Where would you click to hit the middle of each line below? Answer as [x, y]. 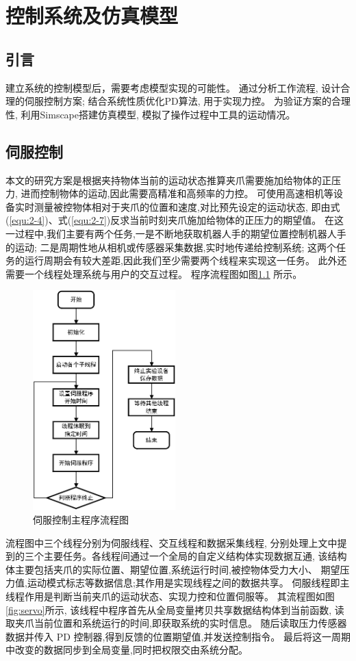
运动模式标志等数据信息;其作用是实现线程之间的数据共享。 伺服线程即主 [188, 583]
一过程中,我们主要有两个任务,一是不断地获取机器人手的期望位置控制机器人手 [176, 233]
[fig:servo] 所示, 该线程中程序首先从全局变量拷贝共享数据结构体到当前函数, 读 [175, 609]
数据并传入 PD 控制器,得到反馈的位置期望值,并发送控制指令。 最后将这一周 [173, 636]
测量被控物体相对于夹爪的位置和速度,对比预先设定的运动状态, [171, 206]
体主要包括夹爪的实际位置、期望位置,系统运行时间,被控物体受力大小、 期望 [173, 569]
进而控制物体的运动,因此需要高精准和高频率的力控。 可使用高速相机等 [177, 193]
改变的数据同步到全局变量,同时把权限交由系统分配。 [131, 650]
